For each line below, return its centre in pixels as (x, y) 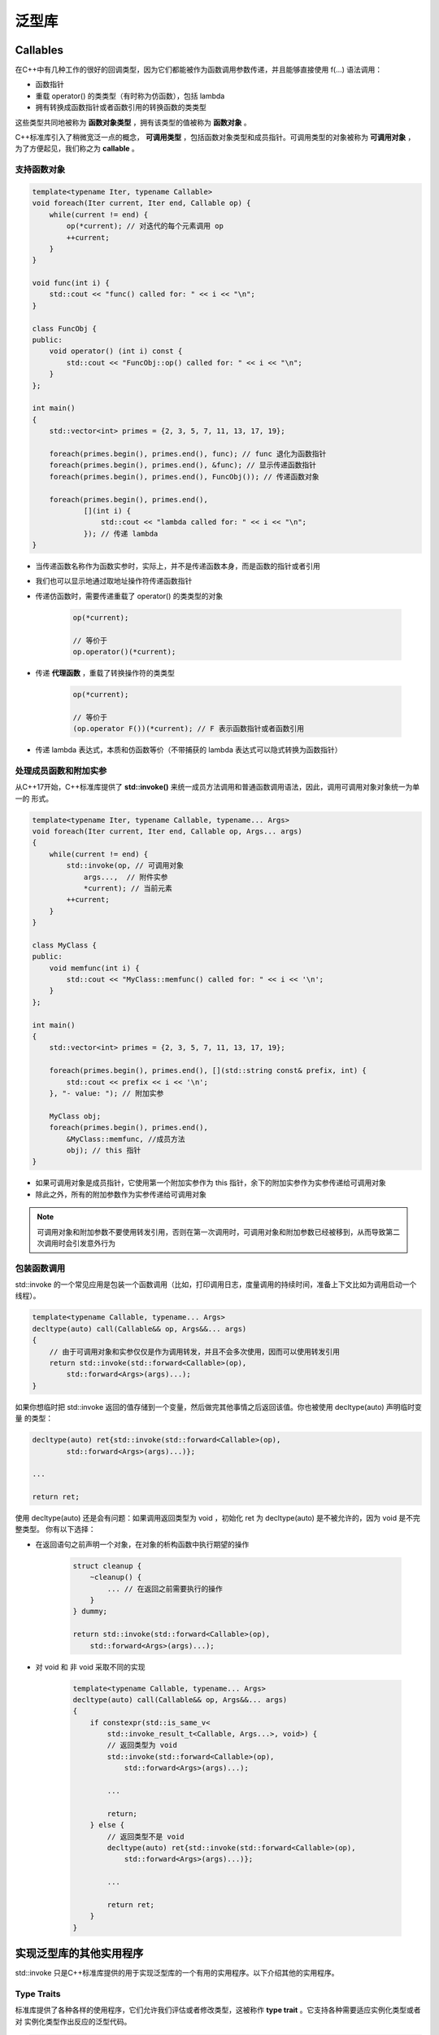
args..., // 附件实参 (126, 877)
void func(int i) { (71, 283)
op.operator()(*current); (124, 652)
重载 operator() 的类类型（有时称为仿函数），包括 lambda (130, 96)
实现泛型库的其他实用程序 (79, 1954)
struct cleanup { (107, 1566)
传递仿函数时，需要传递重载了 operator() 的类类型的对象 (129, 596)
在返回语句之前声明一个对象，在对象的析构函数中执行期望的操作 (142, 1544)
